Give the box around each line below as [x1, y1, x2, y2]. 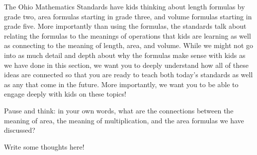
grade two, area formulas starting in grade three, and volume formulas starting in [4, 11, 252, 21]
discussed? [4, 125, 35, 135]
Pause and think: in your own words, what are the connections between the [4, 105, 234, 115]
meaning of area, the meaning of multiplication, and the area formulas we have [4, 115, 244, 125]
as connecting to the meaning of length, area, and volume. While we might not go [4, 40, 253, 51]
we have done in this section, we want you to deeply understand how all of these [4, 59, 249, 70]
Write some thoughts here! [4, 141, 85, 152]
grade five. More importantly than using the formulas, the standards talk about [4, 21, 247, 31]
